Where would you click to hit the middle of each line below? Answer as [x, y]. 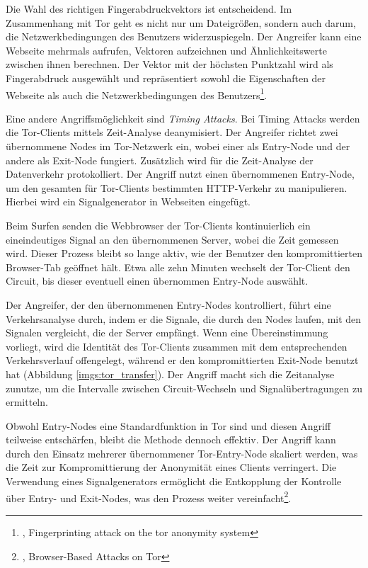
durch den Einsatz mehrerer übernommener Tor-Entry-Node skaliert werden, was [182, 453]
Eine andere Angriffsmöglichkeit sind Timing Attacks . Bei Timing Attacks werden [183, 118]
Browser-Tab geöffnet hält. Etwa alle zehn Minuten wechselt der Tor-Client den [178, 267]
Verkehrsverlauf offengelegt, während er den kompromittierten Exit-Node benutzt [182, 360]
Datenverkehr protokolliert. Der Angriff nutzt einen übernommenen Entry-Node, [180, 174]
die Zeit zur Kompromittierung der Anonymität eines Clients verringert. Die [171, 467]
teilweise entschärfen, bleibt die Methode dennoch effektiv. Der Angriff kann [171, 439]
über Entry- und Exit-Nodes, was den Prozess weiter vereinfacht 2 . [149, 496]
